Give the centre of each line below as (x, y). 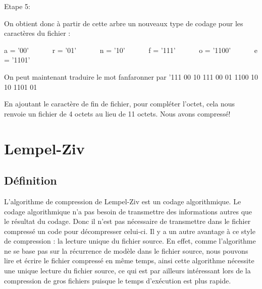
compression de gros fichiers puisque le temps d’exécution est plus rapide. (118, 280)
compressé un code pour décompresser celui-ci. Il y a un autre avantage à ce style (130, 231)
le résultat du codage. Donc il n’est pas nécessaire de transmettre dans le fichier (127, 221)
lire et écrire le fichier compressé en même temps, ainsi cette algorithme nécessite (129, 261)
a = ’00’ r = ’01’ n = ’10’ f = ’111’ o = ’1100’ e (131, 50)
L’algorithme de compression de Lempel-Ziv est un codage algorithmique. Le (123, 201)
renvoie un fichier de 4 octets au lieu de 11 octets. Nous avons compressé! (117, 113)
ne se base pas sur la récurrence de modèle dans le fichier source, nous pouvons (126, 250)
